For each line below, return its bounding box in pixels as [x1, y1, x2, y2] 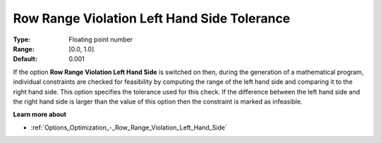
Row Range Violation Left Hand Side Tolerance [13, 11, 291, 26]
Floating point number [68, 35, 133, 44]
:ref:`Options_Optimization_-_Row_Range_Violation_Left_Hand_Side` [30, 123, 227, 132]
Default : [13, 55, 38, 63]
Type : [13, 35, 31, 44]
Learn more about [13, 110, 67, 119]
